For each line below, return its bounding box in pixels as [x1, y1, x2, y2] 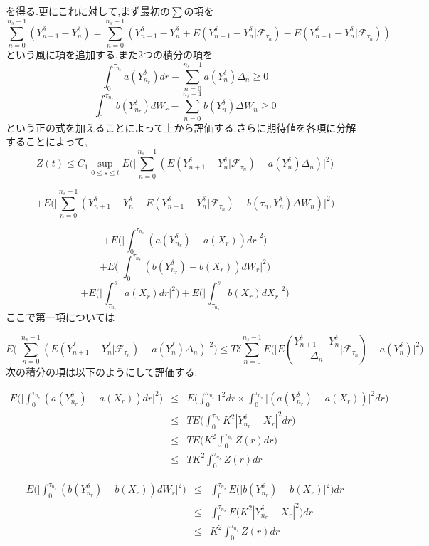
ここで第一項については [6, 310, 115, 325]
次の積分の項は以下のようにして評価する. [6, 364, 198, 379]
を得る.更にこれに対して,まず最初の [6, 4, 171, 18]
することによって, [6, 134, 88, 149]
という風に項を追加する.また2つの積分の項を [6, 47, 213, 62]
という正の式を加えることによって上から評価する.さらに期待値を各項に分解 [6, 120, 356, 135]
